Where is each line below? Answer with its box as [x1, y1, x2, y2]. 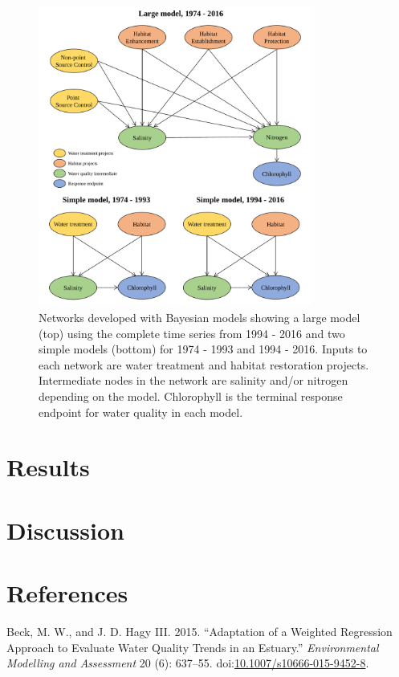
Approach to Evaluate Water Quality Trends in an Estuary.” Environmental [6, 638, 379, 655]
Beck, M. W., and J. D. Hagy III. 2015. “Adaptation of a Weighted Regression [6, 623, 393, 640]
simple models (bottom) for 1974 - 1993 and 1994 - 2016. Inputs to [39, 341, 368, 357]
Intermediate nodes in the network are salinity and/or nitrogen [39, 372, 348, 389]
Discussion [6, 513, 124, 546]
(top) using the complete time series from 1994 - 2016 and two [39, 324, 345, 341]
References [6, 577, 128, 610]
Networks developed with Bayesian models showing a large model [39, 309, 360, 326]
